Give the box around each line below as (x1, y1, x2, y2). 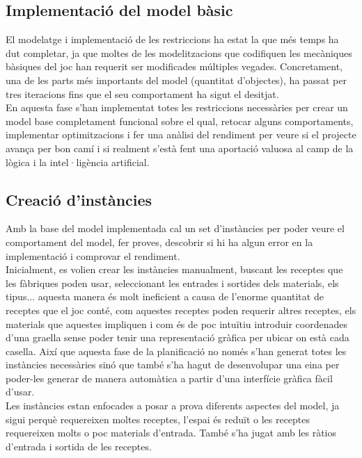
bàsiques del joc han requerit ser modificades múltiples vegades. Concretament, (6, 59, 343, 74)
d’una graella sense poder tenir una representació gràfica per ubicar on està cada (6, 330, 349, 345)
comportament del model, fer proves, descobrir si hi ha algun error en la (6, 234, 313, 249)
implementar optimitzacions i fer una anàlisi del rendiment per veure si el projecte (6, 127, 356, 142)
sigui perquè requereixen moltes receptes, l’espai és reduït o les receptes (6, 411, 310, 426)
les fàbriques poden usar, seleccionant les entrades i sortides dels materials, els (6, 275, 339, 290)
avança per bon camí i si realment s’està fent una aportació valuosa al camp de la (6, 140, 354, 155)
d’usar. (6, 384, 35, 399)
